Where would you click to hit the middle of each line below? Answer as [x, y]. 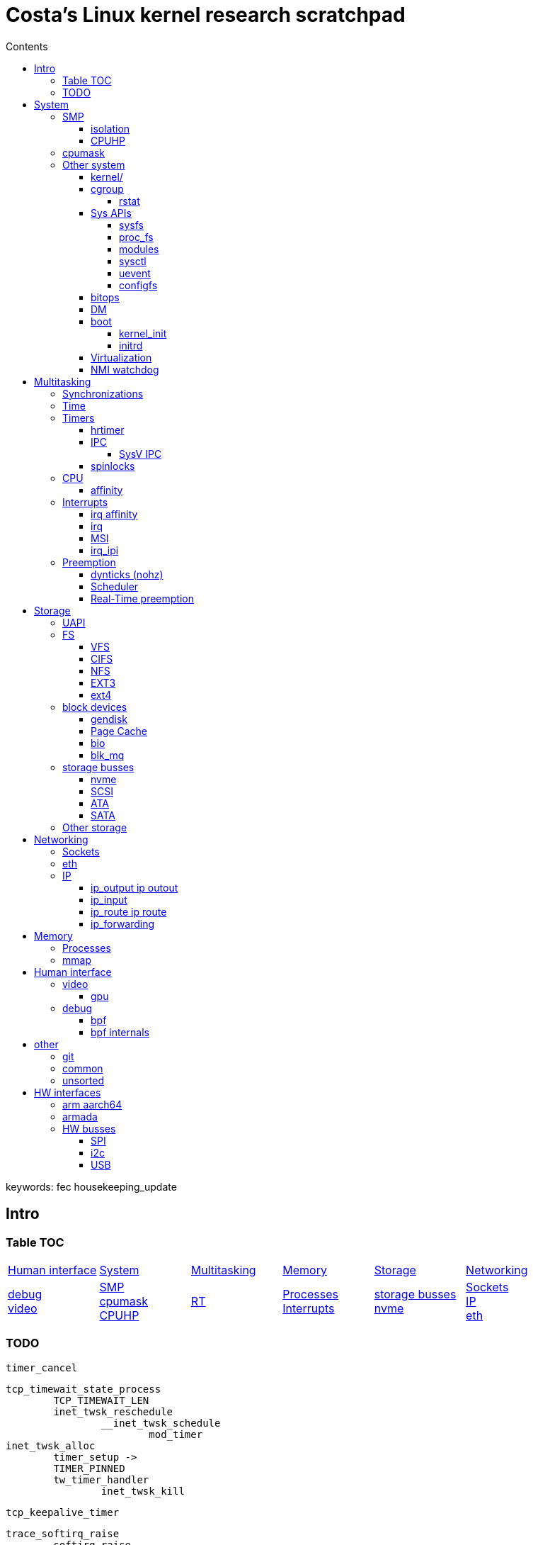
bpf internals [120, 1032]
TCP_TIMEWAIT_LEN [101, 1400]
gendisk [109, 719]
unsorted [84, 1080]
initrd [131, 345]
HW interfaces [68, 1092]
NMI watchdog [125, 369]
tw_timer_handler [101, 1479]
